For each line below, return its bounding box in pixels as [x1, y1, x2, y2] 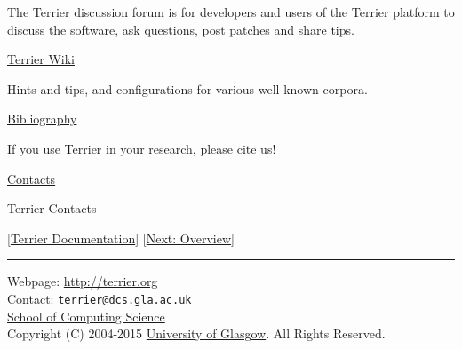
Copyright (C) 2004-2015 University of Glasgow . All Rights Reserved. [7, 324, 386, 343]
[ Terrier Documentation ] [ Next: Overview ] [7, 228, 235, 247]
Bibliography [7, 109, 77, 128]
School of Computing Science [7, 306, 165, 325]
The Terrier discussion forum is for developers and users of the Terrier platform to [7, 3, 455, 20]
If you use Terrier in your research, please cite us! [7, 139, 276, 157]
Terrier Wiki [7, 50, 75, 68]
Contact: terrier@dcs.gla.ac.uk [7, 289, 192, 307]
